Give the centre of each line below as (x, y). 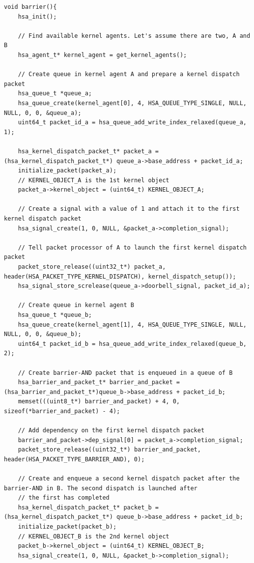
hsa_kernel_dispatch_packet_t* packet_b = (88, 507)
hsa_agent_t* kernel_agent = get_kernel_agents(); (102, 55)
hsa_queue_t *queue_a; (55, 94)
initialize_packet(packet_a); (67, 171)
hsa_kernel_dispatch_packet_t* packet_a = (88, 151)
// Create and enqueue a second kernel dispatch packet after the (129, 479)
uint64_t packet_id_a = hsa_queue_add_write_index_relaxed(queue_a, (132, 123)
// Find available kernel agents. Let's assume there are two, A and (134, 36)
